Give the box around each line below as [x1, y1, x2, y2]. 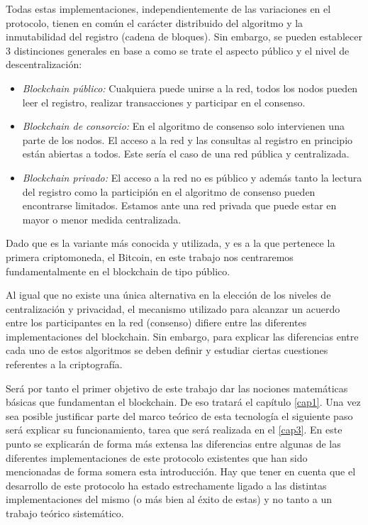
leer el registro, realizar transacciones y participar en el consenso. [22, 94, 306, 109]
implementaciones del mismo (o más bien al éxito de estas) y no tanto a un [6, 492, 332, 507]
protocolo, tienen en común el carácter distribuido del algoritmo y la [6, 15, 303, 30]
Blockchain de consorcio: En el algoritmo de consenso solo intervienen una [22, 118, 345, 133]
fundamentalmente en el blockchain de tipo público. [6, 263, 230, 278]
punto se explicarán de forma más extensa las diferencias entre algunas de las [6, 436, 341, 451]
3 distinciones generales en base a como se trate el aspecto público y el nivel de [6, 43, 350, 57]
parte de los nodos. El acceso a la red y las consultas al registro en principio [22, 132, 353, 147]
